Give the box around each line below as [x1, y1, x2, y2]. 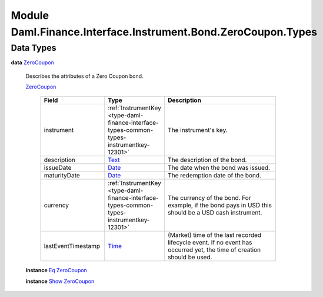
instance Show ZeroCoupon [25, 278, 95, 285]
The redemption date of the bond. [168, 171, 262, 180]
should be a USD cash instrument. [168, 209, 262, 217]
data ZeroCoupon [11, 59, 54, 66]
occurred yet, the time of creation [168, 246, 261, 254]
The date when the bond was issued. [168, 164, 271, 172]
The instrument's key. [168, 126, 228, 134]
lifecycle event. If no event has [168, 239, 252, 247]
